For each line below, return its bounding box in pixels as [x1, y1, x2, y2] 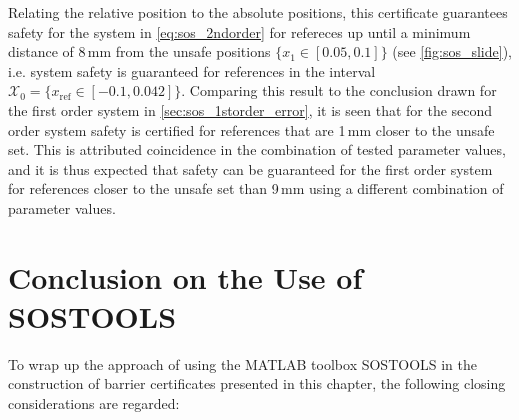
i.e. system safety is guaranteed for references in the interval [8, 60, 376, 81]
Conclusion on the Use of [8, 256, 363, 297]
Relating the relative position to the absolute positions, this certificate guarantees [8, 2, 508, 22]
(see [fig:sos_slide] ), [392, 41, 512, 62]
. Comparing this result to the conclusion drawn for [181, 80, 497, 101]
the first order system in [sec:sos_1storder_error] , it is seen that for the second [8, 99, 493, 120]
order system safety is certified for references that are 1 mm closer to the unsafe [8, 119, 495, 140]
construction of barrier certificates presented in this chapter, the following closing [8, 373, 506, 394]
